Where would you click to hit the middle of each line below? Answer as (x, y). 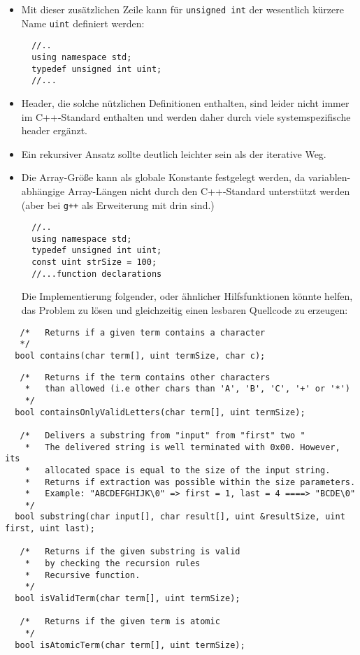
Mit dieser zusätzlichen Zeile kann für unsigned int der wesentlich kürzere (182, 9)
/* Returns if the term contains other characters (145, 377)
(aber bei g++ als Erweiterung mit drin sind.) (118, 204)
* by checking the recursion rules (113, 564)
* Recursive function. (82, 575)
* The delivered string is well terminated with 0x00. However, (182, 447)
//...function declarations (97, 274)
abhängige (43, 190)
